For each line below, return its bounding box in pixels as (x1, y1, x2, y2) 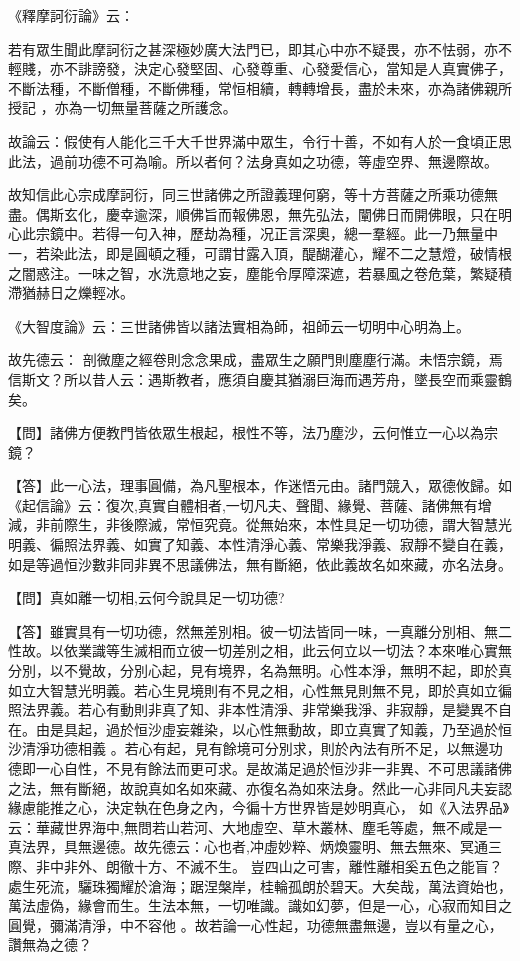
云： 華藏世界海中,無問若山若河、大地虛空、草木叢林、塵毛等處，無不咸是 (8, 816, 488, 837)
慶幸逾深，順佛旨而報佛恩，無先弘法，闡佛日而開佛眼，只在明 (105, 203, 512, 224)
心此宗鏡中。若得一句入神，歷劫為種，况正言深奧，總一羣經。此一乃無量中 (8, 223, 498, 244)
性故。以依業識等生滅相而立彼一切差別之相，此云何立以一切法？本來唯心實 (8, 640, 498, 661)
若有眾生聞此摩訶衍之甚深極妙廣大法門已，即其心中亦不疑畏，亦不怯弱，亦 (8, 38, 498, 59)
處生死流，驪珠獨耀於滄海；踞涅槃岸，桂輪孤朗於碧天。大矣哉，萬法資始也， (8, 875, 512, 896)
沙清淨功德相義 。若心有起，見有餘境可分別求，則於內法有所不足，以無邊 (8, 738, 489, 759)
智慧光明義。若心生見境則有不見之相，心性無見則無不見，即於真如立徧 (49, 679, 512, 700)
